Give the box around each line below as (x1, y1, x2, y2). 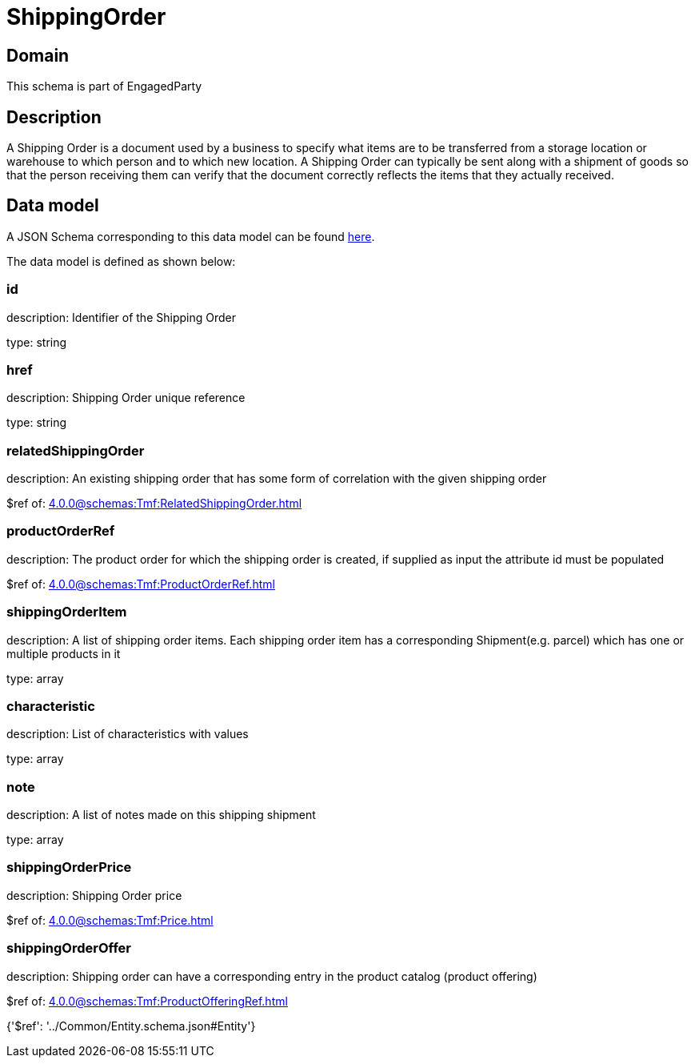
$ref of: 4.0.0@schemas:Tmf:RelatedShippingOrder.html (6, 496, 302, 511)
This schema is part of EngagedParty (6, 79, 202, 94)
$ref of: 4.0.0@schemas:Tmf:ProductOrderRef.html (6, 576, 275, 591)
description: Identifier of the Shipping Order (6, 310, 236, 324)
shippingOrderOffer (6, 940, 131, 957)
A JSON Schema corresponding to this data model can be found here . (6, 229, 375, 243)
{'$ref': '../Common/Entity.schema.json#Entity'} (6, 1018, 256, 1033)
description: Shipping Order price (6, 888, 182, 902)
